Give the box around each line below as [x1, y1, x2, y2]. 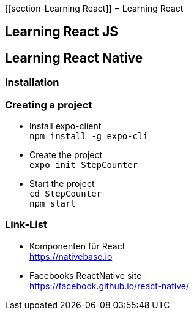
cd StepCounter [29, 189, 102, 199]
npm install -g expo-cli [29, 131, 148, 142]
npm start [29, 199, 76, 209]
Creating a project [5, 98, 92, 111]
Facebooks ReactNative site [29, 270, 142, 281]
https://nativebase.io [29, 251, 113, 262]
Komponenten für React [29, 240, 125, 251]
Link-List [5, 218, 47, 231]
